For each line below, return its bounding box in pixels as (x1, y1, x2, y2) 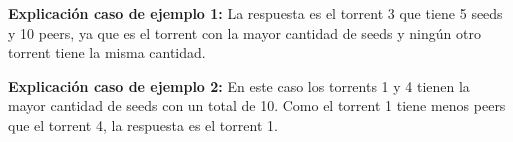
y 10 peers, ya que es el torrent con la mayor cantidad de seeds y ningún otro (8, 22, 481, 43)
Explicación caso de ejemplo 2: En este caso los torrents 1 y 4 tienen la (8, 75, 470, 96)
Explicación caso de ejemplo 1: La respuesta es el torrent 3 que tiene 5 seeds (8, 3, 503, 23)
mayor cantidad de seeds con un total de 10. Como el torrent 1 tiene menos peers (8, 95, 506, 116)
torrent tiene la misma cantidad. (8, 42, 206, 63)
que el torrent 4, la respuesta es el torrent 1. (8, 114, 278, 135)
